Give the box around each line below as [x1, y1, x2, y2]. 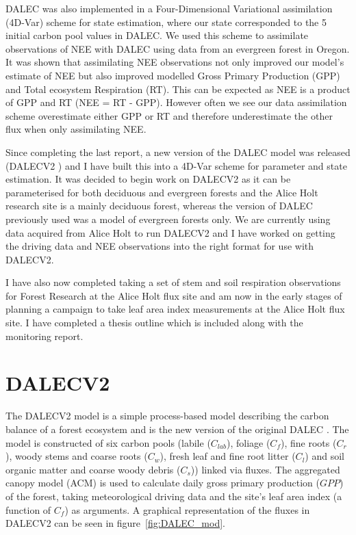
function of [5, 502, 51, 517]
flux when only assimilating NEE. [5, 122, 147, 136]
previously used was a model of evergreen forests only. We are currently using [5, 211, 331, 226]
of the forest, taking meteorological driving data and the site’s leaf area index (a [5, 488, 342, 503]
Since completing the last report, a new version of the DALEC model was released [5, 144, 351, 159]
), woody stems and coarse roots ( [5, 449, 148, 463]
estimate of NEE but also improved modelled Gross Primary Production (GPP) [5, 68, 340, 82]
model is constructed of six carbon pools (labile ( [5, 435, 211, 449]
